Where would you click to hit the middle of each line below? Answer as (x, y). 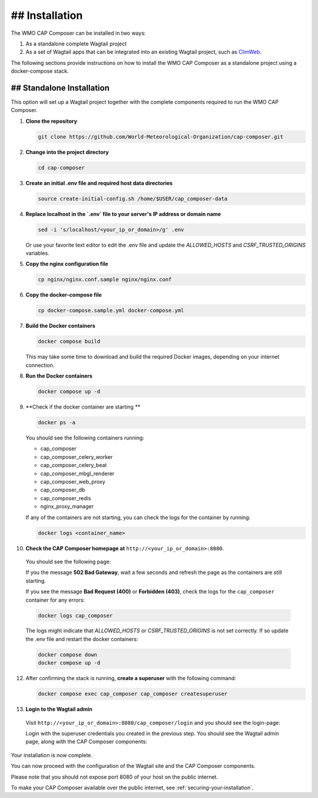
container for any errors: (55, 600)
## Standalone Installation (60, 88)
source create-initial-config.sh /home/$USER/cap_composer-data (133, 198)
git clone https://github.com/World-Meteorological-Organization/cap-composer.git (161, 137)
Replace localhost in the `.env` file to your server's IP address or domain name (123, 214)
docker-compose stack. (40, 71)
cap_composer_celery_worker (77, 457)
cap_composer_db (63, 490)
